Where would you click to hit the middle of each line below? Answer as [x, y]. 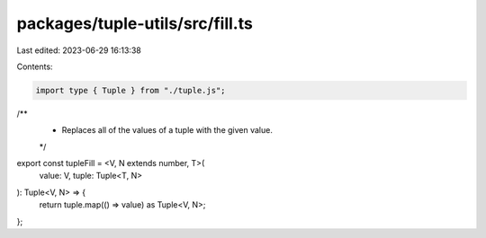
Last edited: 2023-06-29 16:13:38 [79, 50]
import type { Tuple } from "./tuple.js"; [130, 90]
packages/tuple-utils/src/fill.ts [135, 23]
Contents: [35, 66]
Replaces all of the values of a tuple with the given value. [167, 130]
